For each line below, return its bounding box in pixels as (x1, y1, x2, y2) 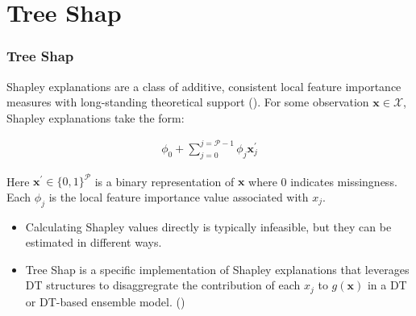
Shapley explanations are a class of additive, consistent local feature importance (6, 77, 401, 94)
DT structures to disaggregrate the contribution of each (25, 276, 301, 293)
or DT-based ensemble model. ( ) (25, 293, 185, 310)
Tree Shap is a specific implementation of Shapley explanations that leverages (25, 260, 410, 277)
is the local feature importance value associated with (48, 188, 309, 205)
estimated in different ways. (25, 234, 162, 251)
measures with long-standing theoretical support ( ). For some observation (6, 94, 369, 110)
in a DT (367, 276, 407, 293)
